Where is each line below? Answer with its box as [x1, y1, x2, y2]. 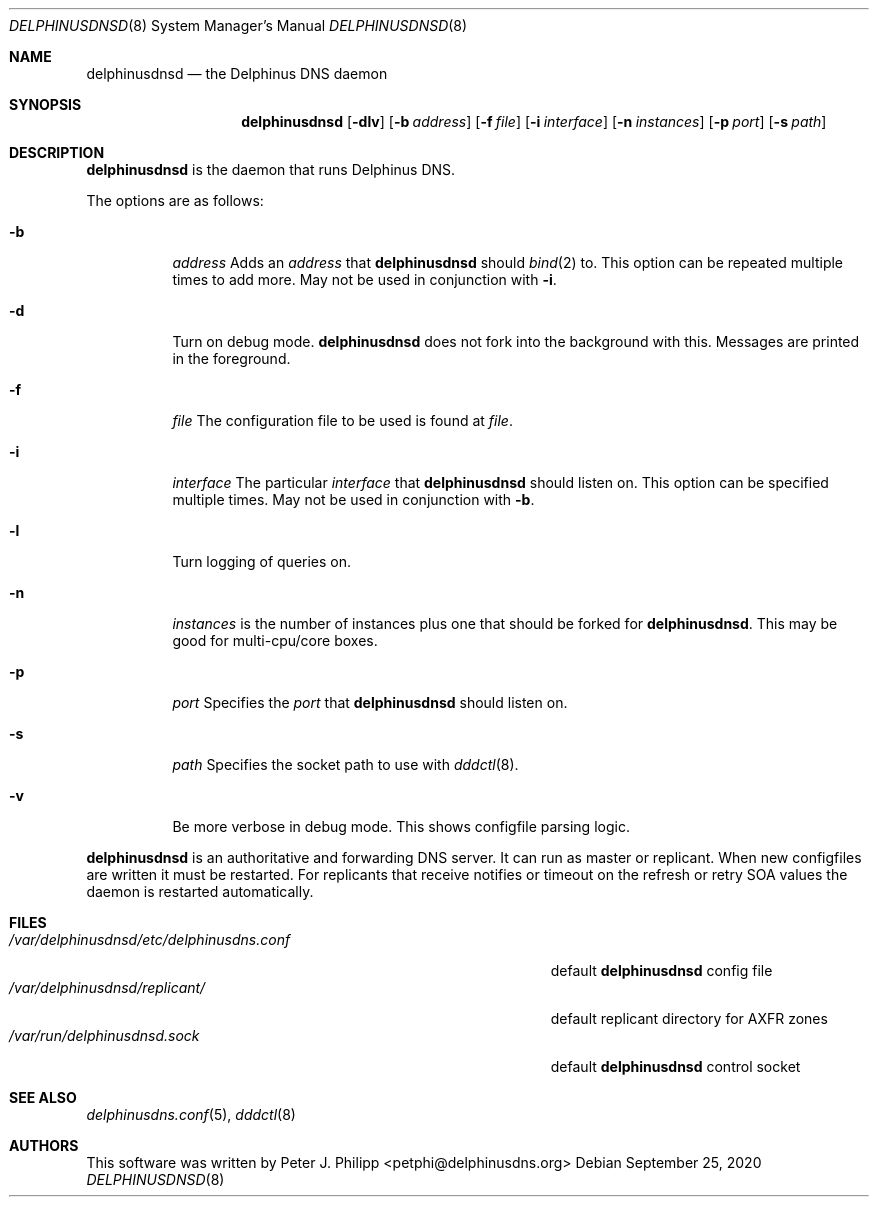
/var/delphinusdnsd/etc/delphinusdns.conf [9, 931, 291, 948]
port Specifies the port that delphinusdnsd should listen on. [172, 694, 568, 711]
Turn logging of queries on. [172, 553, 352, 570]
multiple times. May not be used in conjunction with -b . [172, 491, 535, 508]
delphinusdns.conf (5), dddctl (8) [86, 1106, 296, 1123]
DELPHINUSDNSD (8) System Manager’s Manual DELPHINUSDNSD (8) [9, 17, 468, 34]
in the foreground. [172, 350, 291, 367]
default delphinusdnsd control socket [550, 1058, 801, 1075]
